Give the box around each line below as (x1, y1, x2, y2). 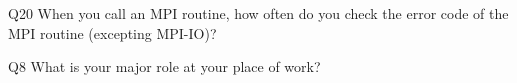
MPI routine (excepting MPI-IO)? (8, 22, 217, 43)
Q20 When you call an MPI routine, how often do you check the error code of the (8, 3, 509, 23)
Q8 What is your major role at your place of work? (8, 56, 321, 77)
